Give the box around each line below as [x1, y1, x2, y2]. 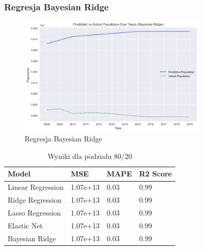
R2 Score [139, 168, 172, 179]
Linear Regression [8, 182, 64, 192]
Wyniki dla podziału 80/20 [47, 150, 132, 161]
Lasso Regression [8, 207, 61, 218]
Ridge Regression [8, 194, 62, 205]
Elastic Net [8, 220, 43, 230]
